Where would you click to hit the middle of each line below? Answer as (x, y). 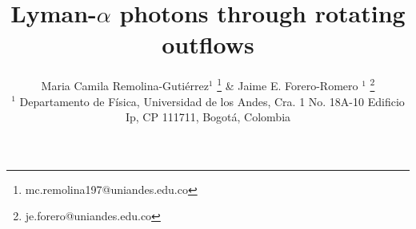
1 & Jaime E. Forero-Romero (288, 84)
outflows (208, 44)
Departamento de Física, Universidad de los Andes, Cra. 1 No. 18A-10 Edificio (212, 101)
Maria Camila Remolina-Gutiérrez (125, 85)
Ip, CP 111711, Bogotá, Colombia (208, 117)
